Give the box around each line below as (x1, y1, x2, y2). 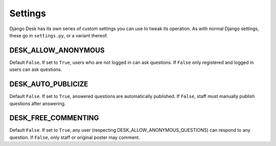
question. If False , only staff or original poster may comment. (9, 134, 140, 140)
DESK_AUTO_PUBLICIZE (9, 80, 88, 89)
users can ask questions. (9, 66, 62, 72)
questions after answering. (9, 100, 66, 107)
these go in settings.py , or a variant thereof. (9, 32, 108, 38)
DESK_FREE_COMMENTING (9, 114, 99, 123)
